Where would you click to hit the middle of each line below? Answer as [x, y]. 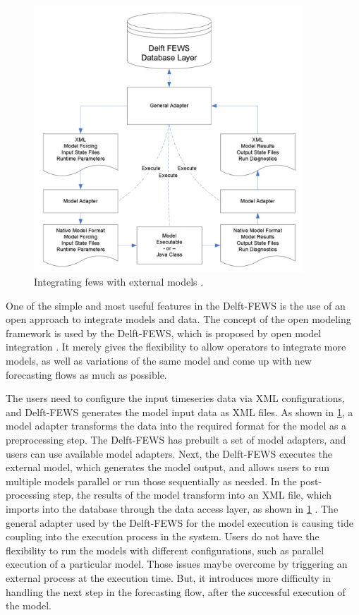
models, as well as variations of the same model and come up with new [159, 361]
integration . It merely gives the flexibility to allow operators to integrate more [176, 347]
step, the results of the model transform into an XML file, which [193, 495]
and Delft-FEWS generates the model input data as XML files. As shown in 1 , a [179, 412]
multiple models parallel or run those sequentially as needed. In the [151, 481]
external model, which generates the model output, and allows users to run [168, 467]
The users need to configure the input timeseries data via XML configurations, [176, 398]
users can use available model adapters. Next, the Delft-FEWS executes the [169, 453]
